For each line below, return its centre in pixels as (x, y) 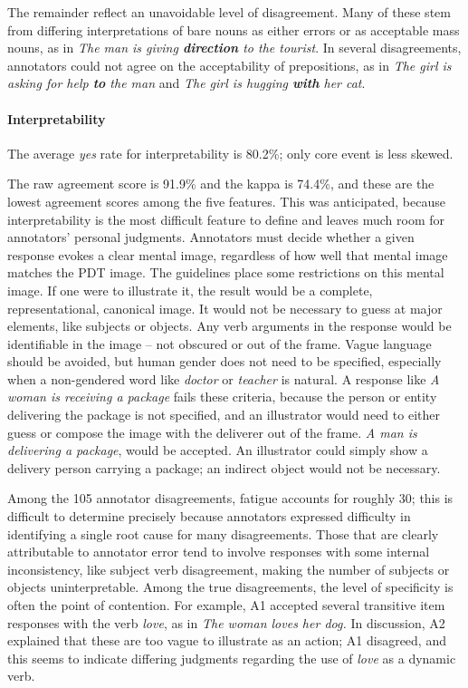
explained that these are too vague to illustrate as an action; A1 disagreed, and (227, 640)
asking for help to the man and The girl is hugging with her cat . (186, 83)
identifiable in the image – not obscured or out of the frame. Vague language (220, 343)
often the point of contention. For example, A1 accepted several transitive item (226, 605)
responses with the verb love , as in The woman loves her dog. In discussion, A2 (226, 622)
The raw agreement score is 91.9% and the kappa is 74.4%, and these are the (221, 184)
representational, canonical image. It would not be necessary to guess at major (225, 308)
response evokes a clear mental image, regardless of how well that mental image (228, 254)
